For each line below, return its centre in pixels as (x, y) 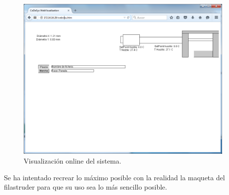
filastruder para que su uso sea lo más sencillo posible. (86, 187)
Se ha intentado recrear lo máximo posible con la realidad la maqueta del (114, 177)
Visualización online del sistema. (73, 161)
